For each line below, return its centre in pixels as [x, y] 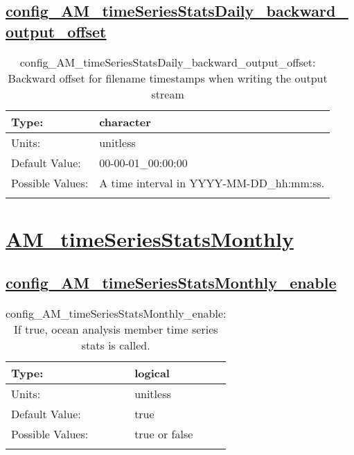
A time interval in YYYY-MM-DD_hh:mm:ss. [212, 182]
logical [152, 373]
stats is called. [116, 345]
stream [168, 94]
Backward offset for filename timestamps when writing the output [168, 78]
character [125, 121]
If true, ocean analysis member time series [116, 329]
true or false [164, 434]
